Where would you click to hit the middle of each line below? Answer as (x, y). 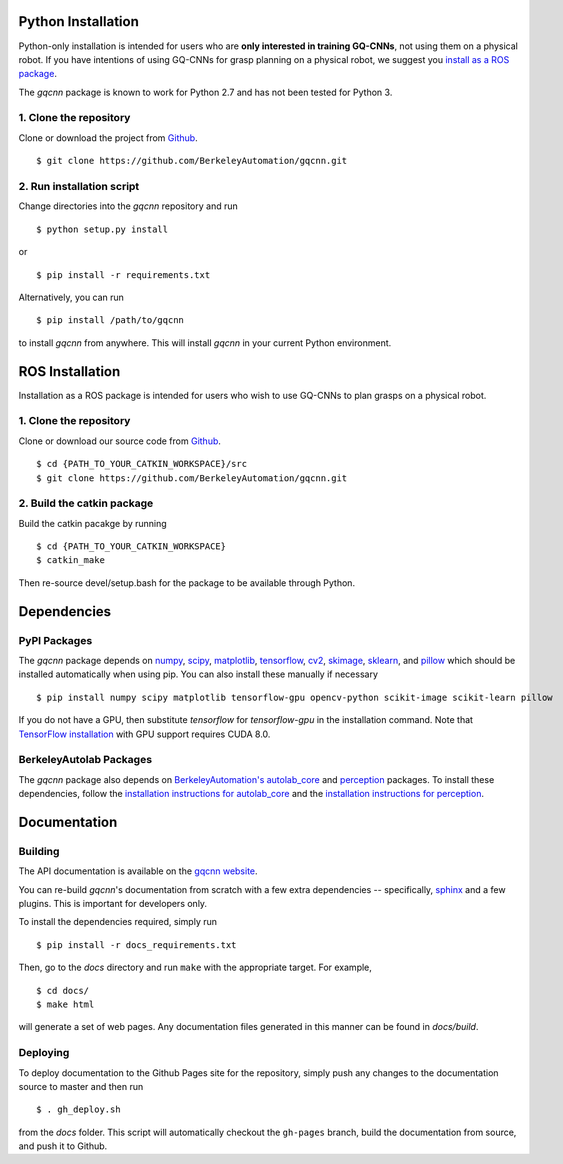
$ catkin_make (70, 560)
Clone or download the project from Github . (108, 137)
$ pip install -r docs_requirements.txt (136, 944)
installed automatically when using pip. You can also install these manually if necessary (198, 674)
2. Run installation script (79, 186)
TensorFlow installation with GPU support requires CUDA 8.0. (144, 734)
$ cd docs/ (63, 990)
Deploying (44, 1053)
